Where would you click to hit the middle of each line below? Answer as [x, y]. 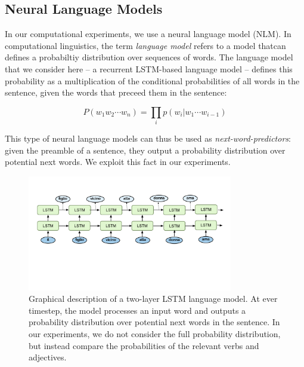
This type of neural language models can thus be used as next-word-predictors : [148, 138]
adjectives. [48, 357]
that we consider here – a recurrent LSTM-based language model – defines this [149, 68]
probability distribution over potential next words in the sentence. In [154, 322]
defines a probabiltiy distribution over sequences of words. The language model [149, 57]
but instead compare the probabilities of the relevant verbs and [144, 345]
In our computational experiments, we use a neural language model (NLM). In [148, 34]
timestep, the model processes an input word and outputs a [137, 310]
